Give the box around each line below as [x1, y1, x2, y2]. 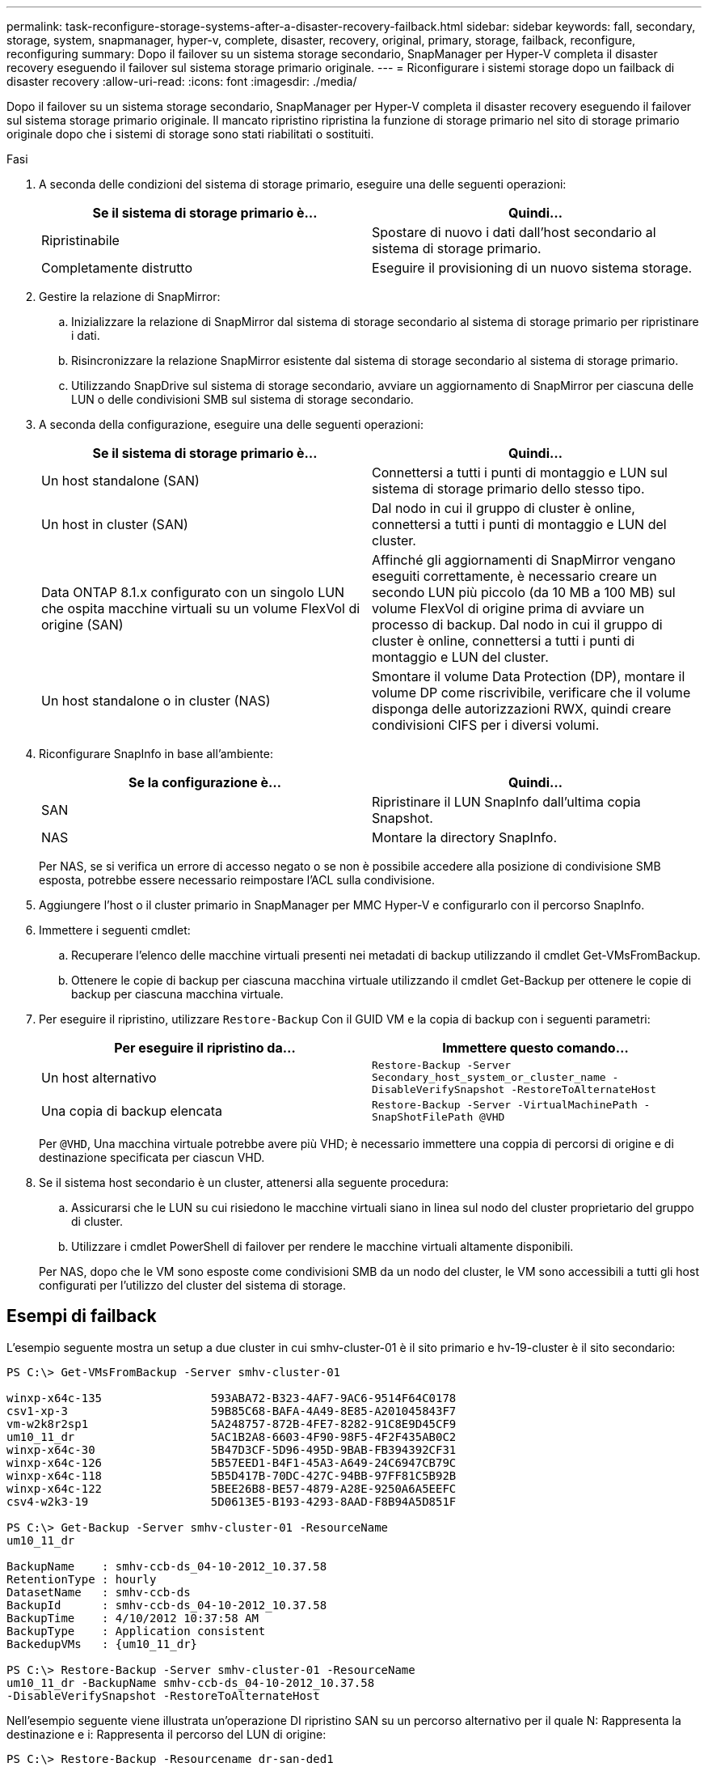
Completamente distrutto [41, 260, 193, 276]
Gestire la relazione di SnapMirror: [39, 290, 221, 303]
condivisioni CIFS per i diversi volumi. [372, 717, 600, 733]
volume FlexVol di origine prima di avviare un [372, 600, 645, 617]
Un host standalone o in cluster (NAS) [41, 693, 271, 709]
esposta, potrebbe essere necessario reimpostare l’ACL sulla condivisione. [39, 873, 436, 887]
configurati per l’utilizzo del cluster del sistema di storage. [39, 1278, 347, 1292]
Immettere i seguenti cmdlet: [39, 923, 191, 937]
